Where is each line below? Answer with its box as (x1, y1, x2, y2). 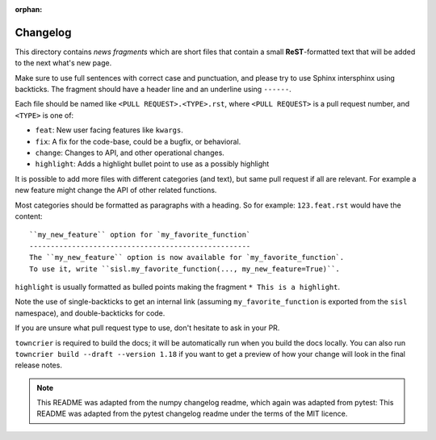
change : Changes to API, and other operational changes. (35, 148, 225, 157)
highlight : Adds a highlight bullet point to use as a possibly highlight (35, 159, 270, 169)
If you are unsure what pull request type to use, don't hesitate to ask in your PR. (15, 323, 280, 333)
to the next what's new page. (15, 58, 112, 68)
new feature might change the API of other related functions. (15, 186, 217, 195)
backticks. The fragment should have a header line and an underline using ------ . (15, 85, 292, 94)
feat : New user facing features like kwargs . (35, 125, 183, 135)
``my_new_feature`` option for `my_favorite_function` (29, 230, 251, 240)
